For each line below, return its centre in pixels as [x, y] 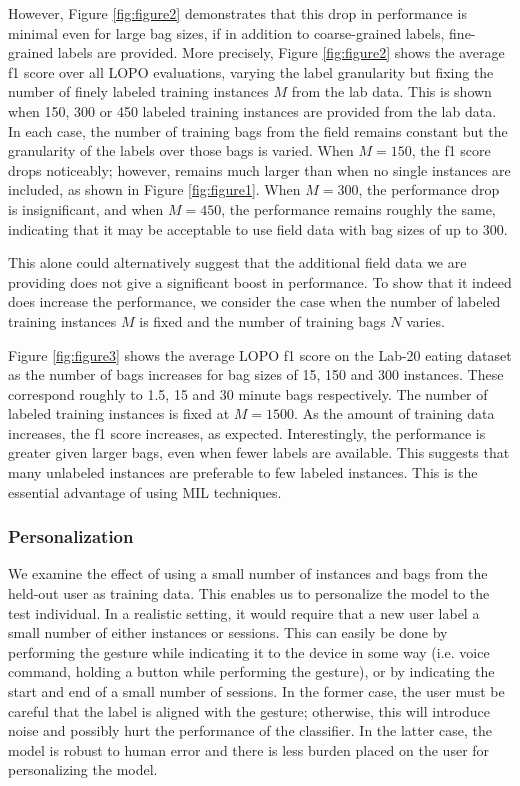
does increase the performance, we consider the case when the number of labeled [254, 301]
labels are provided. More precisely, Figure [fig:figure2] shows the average [281, 52]
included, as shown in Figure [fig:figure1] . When [154, 189]
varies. [425, 320]
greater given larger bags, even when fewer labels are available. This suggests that [259, 452]
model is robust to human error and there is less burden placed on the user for [249, 749]
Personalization [71, 536]
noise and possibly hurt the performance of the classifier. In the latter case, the [250, 730]
